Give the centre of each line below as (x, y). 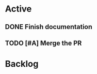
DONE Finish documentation (49, 27)
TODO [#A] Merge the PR (43, 43)
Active (18, 9)
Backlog (22, 64)
